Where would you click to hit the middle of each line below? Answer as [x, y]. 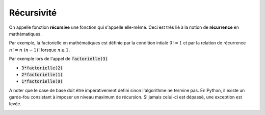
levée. [15, 104]
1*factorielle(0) [42, 81]
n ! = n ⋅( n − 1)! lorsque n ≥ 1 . [40, 50]
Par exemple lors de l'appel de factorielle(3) [58, 59]
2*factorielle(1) [42, 75]
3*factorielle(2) [42, 68]
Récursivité [33, 13]
